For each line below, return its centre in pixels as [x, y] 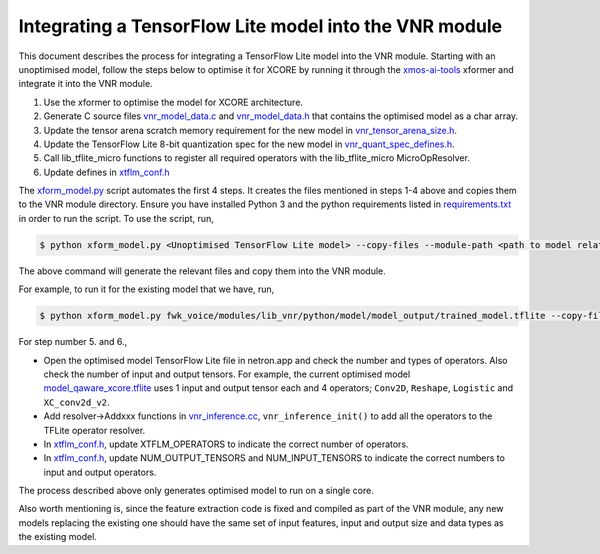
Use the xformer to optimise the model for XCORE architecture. [173, 102]
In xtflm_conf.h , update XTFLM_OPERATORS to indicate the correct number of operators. [226, 444]
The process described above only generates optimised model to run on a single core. [196, 491]
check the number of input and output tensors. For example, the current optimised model [227, 374]
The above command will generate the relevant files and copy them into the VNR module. [202, 271]
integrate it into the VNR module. [86, 84]
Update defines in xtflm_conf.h [106, 172]
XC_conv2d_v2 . [76, 402]
